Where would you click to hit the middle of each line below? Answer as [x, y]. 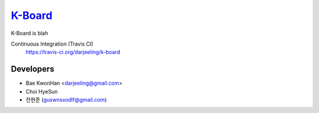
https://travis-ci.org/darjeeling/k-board [73, 52]
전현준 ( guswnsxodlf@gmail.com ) [66, 100]
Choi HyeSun [42, 91]
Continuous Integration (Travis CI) [52, 44]
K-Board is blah [30, 33]
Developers [32, 69]
